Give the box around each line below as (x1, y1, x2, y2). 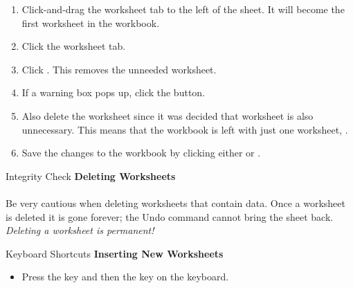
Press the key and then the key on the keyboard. (21, 269, 229, 284)
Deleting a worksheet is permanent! (6, 223, 154, 237)
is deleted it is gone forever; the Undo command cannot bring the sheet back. (6, 209, 334, 224)
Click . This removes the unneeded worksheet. (21, 62, 217, 76)
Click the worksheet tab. (21, 39, 126, 53)
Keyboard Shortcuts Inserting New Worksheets (6, 246, 224, 260)
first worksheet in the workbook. (21, 15, 160, 30)
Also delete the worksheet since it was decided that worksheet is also (21, 108, 314, 123)
